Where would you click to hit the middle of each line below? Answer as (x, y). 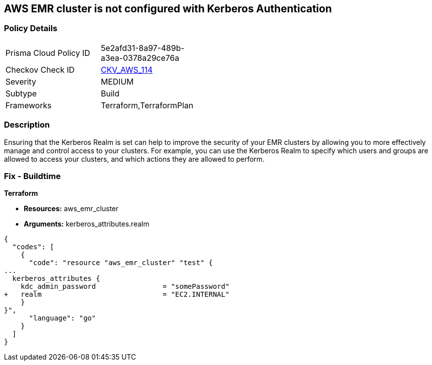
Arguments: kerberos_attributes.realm (87, 224)
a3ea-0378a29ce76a (140, 58)
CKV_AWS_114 (127, 69)
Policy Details (31, 28)
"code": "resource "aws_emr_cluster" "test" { (121, 263)
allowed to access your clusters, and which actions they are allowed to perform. (134, 159)
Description (27, 125)
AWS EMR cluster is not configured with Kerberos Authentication (168, 9)
